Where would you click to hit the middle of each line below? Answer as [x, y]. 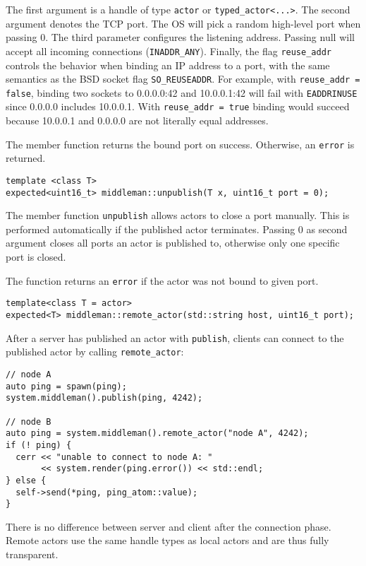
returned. [26, 158]
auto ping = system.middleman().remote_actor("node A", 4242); [157, 434]
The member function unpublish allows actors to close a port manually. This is [178, 215]
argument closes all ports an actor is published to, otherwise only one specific [173, 243]
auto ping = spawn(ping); [66, 386]
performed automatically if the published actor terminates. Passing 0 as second [177, 229]
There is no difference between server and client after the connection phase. [169, 526]
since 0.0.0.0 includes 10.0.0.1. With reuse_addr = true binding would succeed [178, 106]
